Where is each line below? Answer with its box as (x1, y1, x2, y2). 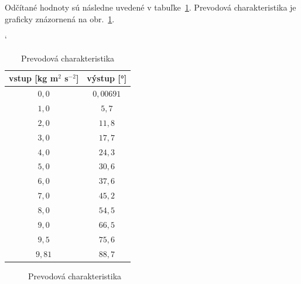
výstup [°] (87, 72, 127, 84)
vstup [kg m (9, 72, 59, 84)
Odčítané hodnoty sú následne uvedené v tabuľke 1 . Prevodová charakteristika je (5, 1, 296, 13)
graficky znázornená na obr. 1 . (5, 12, 115, 25)
